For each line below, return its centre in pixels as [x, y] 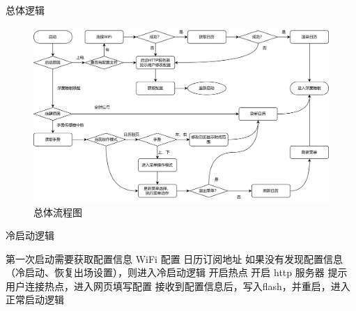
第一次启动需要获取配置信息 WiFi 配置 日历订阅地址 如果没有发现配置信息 [174, 258]
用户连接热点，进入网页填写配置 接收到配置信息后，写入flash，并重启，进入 [178, 286]
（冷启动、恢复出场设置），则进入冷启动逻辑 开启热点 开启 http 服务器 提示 [177, 272]
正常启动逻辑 [35, 299]
